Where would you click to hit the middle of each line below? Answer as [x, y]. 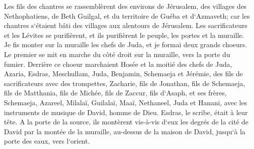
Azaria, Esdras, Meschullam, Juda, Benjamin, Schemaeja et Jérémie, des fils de [124, 74]
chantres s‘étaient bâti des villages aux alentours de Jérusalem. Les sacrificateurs [126, 25]
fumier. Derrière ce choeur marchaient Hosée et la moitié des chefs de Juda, [118, 64]
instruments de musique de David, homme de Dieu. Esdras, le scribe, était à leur [126, 112]
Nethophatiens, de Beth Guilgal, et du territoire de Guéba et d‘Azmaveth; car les [127, 15]
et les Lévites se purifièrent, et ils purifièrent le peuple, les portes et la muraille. [124, 35]
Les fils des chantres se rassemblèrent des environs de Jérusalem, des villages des [125, 6]
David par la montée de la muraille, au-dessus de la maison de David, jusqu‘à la [125, 131]
